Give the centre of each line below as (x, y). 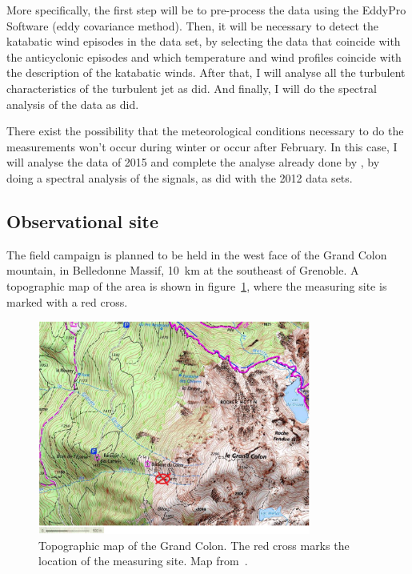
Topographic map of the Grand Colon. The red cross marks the (194, 545)
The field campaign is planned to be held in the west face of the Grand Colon (197, 254)
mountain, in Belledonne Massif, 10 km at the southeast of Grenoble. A (183, 270)
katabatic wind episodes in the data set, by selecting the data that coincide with (204, 41)
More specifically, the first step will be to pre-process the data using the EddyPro (206, 10)
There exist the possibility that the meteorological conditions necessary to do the (205, 131)
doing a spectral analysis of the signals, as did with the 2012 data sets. (180, 177)
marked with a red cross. (67, 301)
